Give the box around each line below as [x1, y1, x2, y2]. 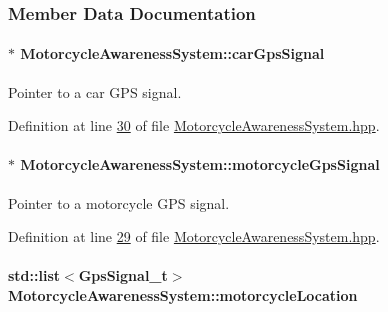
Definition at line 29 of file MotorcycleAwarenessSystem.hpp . [8, 226, 380, 247]
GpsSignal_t [78, 265, 168, 286]
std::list [8, 265, 61, 286]
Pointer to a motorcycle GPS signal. [8, 192, 230, 213]
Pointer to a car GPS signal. [8, 81, 182, 102]
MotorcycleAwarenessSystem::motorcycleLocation [8, 285, 358, 305]
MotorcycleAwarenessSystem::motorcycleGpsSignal [20, 154, 380, 175]
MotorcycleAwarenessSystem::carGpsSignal [20, 43, 325, 64]
